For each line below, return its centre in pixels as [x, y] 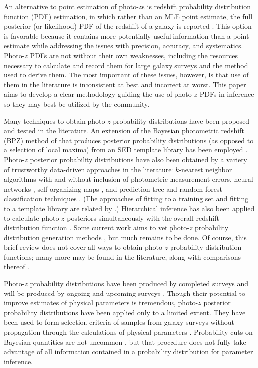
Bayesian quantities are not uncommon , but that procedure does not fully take [125, 341]
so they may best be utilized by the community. [77, 104]
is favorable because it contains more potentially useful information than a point [127, 36]
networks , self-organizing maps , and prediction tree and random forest [113, 188]
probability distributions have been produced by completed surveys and [139, 283]
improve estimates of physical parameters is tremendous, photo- [101, 303]
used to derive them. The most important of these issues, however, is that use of [126, 75]
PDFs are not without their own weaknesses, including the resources [134, 55]
